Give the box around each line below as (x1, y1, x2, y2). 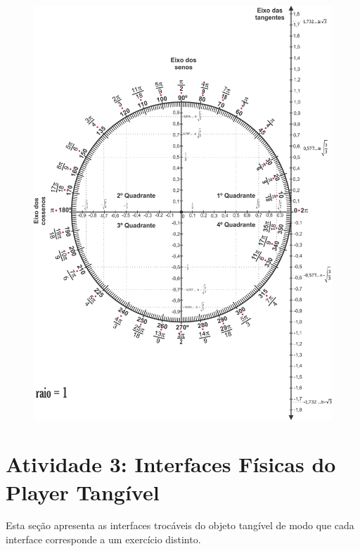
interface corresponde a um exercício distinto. (6, 532, 201, 547)
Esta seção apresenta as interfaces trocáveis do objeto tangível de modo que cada (6, 518, 354, 533)
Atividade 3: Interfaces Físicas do (6, 450, 336, 479)
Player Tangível (6, 477, 160, 506)
